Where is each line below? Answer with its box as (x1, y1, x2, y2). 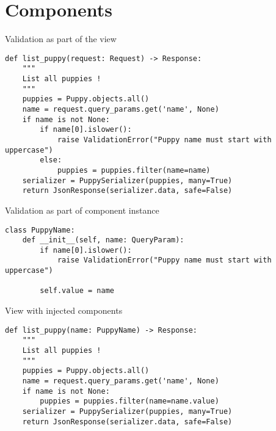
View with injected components (5, 304, 123, 317)
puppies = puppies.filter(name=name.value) (40, 397, 219, 406)
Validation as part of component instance (5, 203, 159, 216)
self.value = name (40, 286, 114, 295)
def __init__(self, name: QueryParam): (22, 236, 184, 245)
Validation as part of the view (5, 32, 117, 45)
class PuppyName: (5, 225, 75, 234)
